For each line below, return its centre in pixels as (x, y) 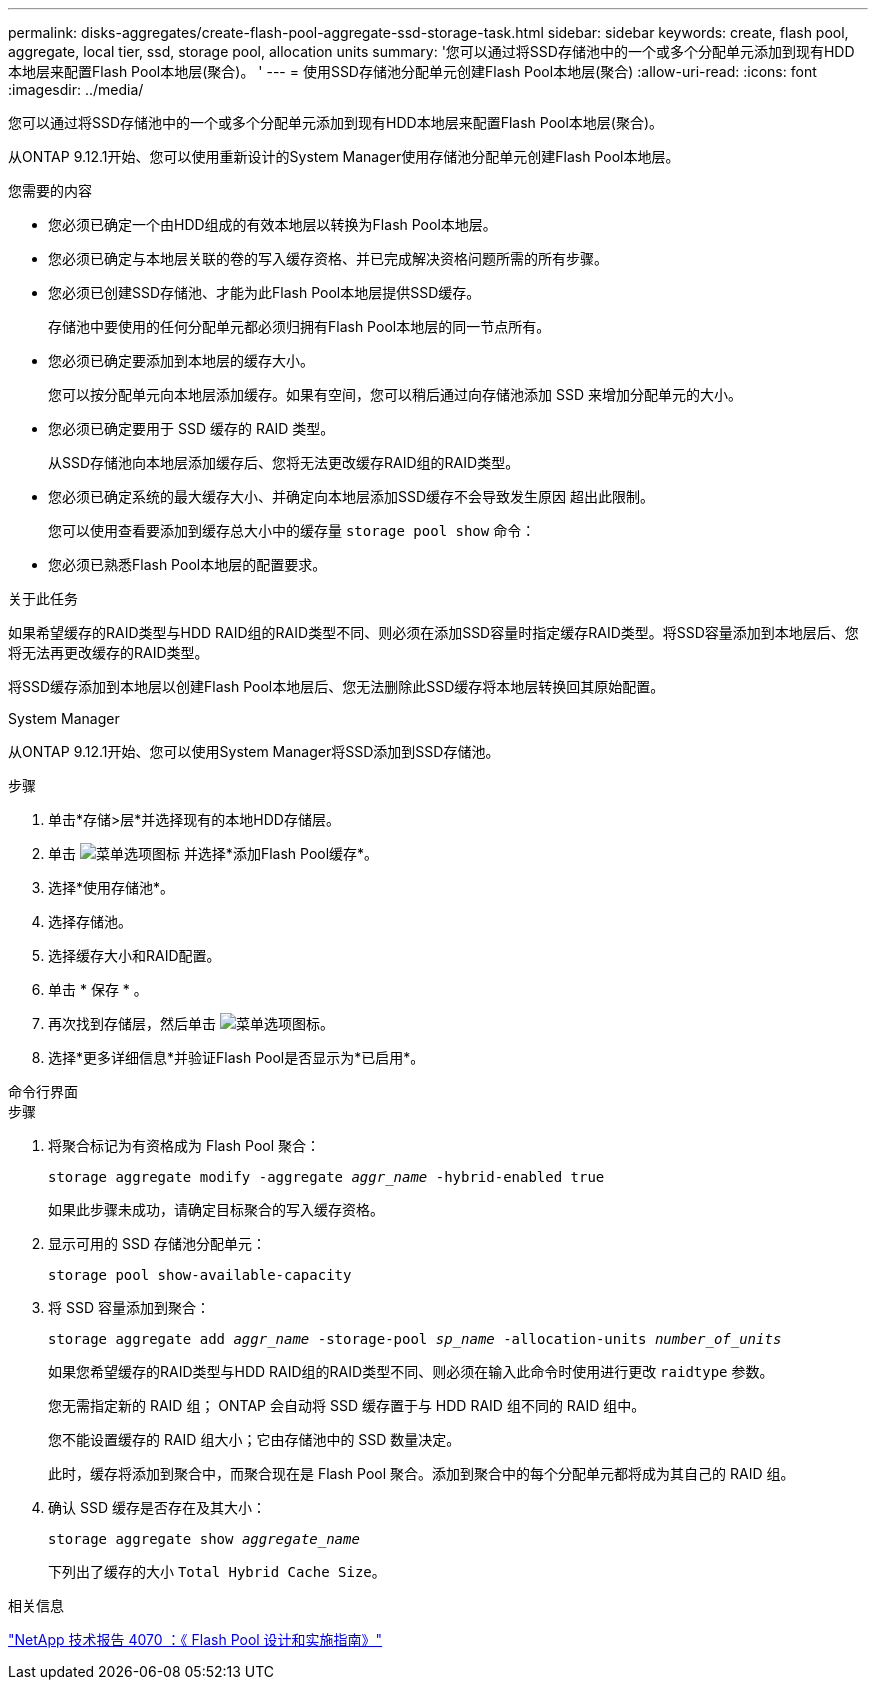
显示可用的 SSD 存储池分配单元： (157, 1243)
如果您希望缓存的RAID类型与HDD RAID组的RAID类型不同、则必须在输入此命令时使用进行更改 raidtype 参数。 (411, 1371)
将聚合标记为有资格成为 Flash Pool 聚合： (184, 1145)
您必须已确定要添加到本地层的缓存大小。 (181, 360)
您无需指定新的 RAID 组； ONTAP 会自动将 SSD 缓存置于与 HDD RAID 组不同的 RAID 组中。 (347, 1405)
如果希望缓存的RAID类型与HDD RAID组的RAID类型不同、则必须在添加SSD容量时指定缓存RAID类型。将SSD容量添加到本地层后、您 (433, 632)
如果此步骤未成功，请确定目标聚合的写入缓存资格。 (216, 1209)
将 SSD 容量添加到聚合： (129, 1307)
